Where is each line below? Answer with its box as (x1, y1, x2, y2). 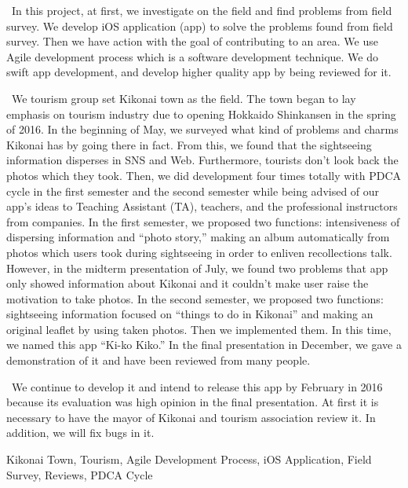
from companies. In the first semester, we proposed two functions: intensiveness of (6, 213, 400, 229)
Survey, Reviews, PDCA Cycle (6, 466, 153, 482)
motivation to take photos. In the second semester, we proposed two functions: (6, 290, 384, 306)
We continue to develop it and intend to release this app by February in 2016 (11, 378, 383, 394)
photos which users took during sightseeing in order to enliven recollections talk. (6, 244, 392, 260)
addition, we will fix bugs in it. (6, 424, 155, 441)
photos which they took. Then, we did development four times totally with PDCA (6, 167, 402, 183)
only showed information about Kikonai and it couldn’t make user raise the (6, 275, 369, 292)
